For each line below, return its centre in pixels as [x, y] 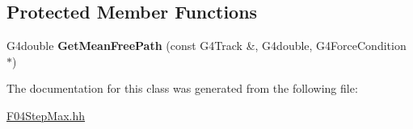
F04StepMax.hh [46, 115]
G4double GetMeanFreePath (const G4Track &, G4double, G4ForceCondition [206, 46]
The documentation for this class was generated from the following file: [182, 88]
